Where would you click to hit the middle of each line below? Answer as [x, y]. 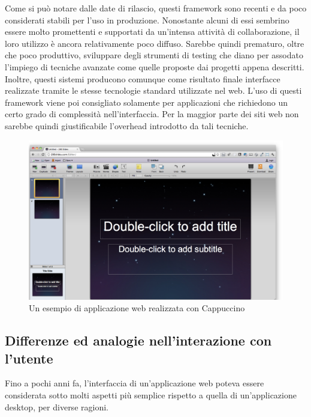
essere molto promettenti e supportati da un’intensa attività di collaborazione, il [152, 32]
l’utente [29, 358]
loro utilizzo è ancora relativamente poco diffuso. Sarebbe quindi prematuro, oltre [155, 43]
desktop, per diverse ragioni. [57, 406]
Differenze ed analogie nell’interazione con [138, 340]
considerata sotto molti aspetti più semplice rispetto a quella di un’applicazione [151, 394]
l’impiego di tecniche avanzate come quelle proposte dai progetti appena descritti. [155, 66]
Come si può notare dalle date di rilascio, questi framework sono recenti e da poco [156, 8]
